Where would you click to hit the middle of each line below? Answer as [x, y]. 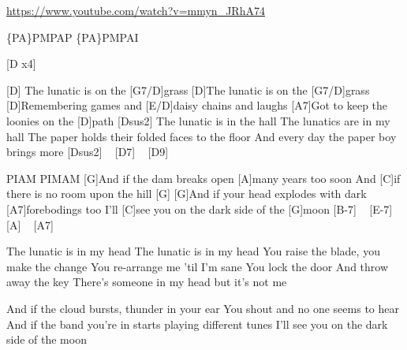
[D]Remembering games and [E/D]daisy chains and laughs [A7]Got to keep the [197, 105]
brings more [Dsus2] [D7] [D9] [88, 152]
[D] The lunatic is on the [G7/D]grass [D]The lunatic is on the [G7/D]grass [188, 89]
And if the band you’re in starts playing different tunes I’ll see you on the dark [197, 324]
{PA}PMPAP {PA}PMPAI [73, 37]
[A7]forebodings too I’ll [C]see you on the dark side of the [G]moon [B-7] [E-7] [200, 209]
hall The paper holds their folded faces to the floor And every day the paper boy [202, 136]
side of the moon [47, 339]
